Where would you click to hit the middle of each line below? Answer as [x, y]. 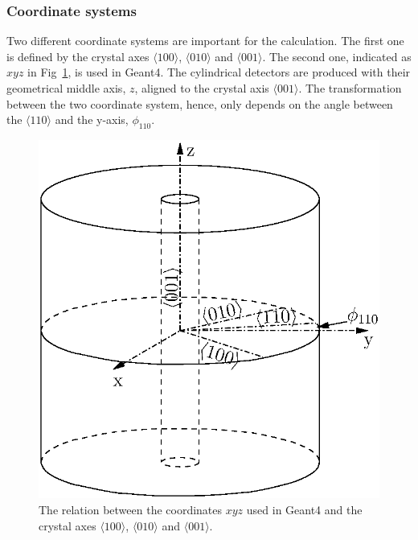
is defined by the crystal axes [78, 56]
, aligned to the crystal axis [202, 88]
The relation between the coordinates [131, 509]
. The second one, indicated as [337, 56]
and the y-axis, [92, 120]
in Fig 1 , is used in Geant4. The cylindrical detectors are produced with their [219, 72]
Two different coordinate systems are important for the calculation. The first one [205, 41]
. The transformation [350, 88]
